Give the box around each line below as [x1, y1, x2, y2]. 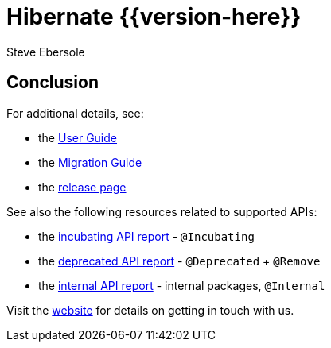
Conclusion [6, 72, 99, 93]
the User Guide [38, 130, 117, 145]
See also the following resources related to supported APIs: [6, 204, 317, 218]
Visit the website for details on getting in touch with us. [6, 303, 294, 317]
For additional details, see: [6, 106, 144, 120]
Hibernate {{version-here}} [6, 3, 302, 30]
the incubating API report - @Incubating [38, 229, 255, 243]
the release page [38, 180, 127, 194]
